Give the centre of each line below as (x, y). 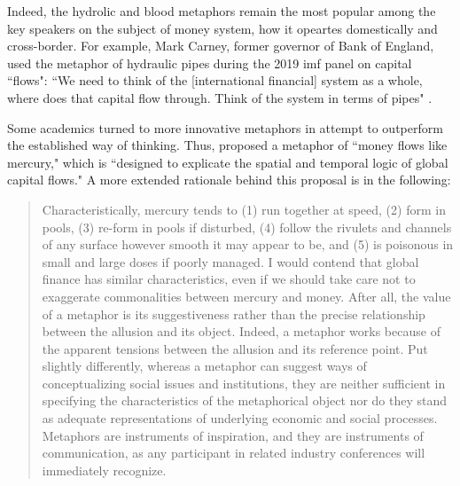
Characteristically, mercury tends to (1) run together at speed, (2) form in (244, 209)
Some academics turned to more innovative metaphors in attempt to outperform (225, 127)
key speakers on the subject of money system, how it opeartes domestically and (222, 28)
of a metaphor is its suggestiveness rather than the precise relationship (234, 314)
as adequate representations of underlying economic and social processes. (240, 418)
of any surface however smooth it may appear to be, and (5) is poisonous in (248, 244)
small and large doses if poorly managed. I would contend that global (230, 261)
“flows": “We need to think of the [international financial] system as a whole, (215, 80)
